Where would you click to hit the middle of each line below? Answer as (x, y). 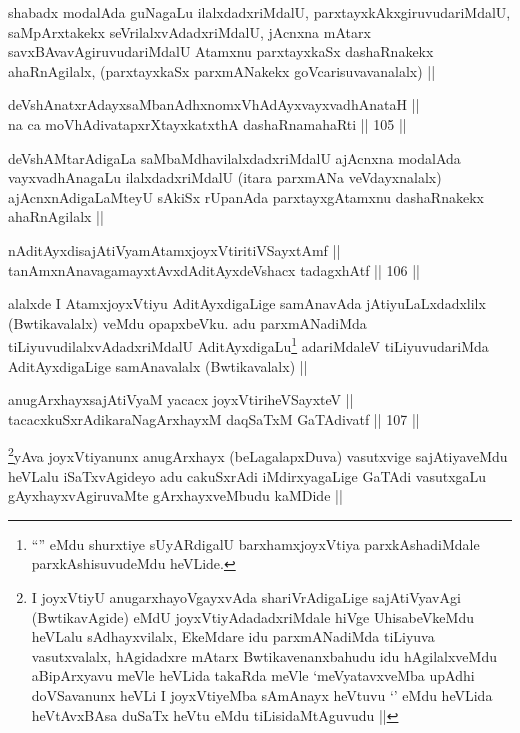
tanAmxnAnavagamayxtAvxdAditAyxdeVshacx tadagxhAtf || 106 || (214, 269)
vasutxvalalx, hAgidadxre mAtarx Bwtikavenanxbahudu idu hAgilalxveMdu (264, 655)
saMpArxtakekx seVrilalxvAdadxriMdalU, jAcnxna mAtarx (189, 31)
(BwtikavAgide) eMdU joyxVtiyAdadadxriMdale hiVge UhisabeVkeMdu (252, 616)
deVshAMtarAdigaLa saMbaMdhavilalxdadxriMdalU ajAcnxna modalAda (234, 157)
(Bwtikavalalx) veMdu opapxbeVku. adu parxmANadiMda (187, 322)
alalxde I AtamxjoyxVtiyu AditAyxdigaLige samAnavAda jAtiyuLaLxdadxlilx (247, 303)
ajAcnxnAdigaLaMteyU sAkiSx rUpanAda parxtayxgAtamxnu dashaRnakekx (246, 196)
